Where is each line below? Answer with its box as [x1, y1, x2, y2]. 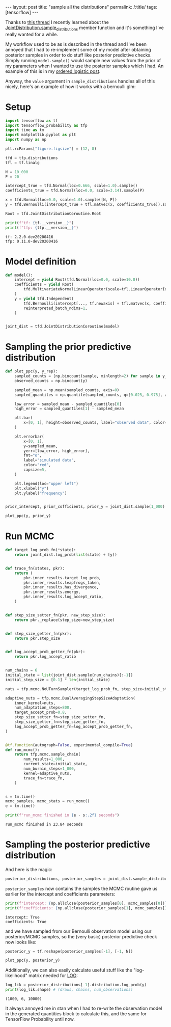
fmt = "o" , [23, 453, 42, 458]
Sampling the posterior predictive [5, 839, 150, 850]
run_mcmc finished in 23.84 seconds [5, 822, 83, 827]
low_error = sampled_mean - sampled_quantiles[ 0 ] [14, 401, 122, 407]
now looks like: [5, 939, 37, 945]
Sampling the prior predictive [5, 341, 131, 353]
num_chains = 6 [5, 668, 38, 673]
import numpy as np [5, 137, 47, 142]
